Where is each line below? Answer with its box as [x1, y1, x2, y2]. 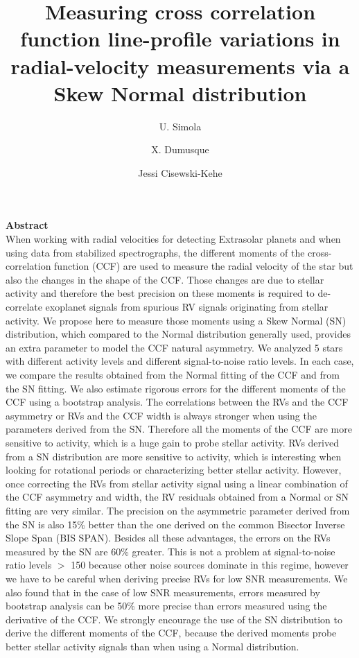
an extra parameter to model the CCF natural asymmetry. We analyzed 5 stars [6, 340, 343, 354]
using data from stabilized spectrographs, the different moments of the [6, 245, 305, 259]
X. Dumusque [151, 142, 209, 157]
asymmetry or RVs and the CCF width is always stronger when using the [6, 408, 317, 422]
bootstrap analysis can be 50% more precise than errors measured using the [6, 598, 327, 613]
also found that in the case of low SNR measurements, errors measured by [6, 585, 320, 599]
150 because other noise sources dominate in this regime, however [71, 557, 349, 572]
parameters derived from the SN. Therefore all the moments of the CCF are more [6, 422, 352, 436]
